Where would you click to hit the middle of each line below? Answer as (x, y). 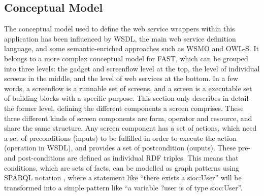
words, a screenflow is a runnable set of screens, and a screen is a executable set (128, 88)
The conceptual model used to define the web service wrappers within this (120, 29)
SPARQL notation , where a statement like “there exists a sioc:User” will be (123, 178)
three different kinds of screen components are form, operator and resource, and (128, 118)
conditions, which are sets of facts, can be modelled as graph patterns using (122, 167)
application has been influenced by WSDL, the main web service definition (120, 38)
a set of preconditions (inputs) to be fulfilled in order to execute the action (120, 138)
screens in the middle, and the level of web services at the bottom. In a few (121, 78)
